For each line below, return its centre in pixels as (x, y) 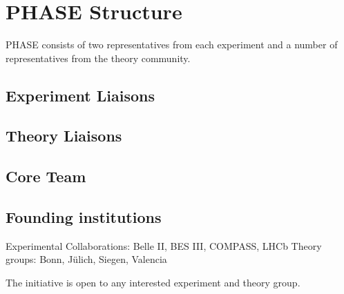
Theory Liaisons (64, 136)
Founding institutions (84, 217)
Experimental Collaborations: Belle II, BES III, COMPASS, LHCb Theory (164, 245)
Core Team (46, 176)
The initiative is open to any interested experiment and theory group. (153, 283)
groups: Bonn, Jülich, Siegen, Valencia (86, 259)
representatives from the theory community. (98, 58)
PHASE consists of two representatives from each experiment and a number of (172, 45)
